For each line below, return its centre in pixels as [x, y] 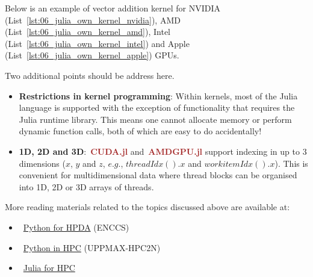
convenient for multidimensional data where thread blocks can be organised [158, 175]
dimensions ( [42, 163]
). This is [291, 163]
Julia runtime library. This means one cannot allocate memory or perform [155, 119]
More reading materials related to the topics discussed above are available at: [147, 207]
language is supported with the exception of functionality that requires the [157, 107]
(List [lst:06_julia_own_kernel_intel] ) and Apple [97, 43]
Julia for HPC [49, 268]
